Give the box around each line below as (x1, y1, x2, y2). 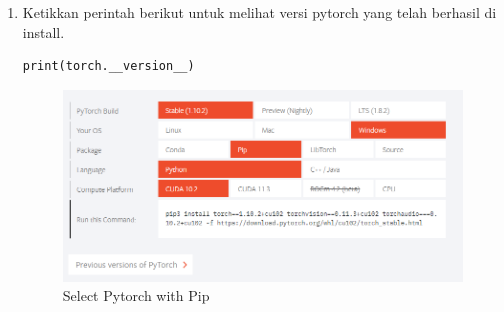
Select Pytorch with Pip (62, 285, 210, 306)
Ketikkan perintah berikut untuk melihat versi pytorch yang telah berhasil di (22, 2, 497, 22)
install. (22, 21, 65, 42)
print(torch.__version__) (22, 59, 195, 74)
